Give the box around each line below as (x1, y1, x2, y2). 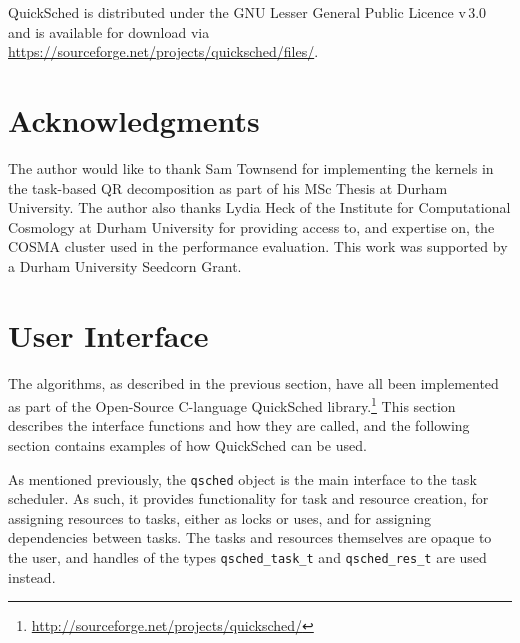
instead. (8, 566, 56, 587)
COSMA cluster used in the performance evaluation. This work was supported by (8, 236, 508, 257)
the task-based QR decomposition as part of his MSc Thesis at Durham (8, 177, 448, 198)
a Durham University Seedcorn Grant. (8, 255, 242, 276)
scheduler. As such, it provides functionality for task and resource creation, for (8, 488, 489, 509)
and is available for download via (8, 21, 210, 42)
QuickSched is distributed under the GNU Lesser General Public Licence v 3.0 (8, 2, 487, 22)
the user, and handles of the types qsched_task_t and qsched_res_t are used (8, 547, 487, 568)
